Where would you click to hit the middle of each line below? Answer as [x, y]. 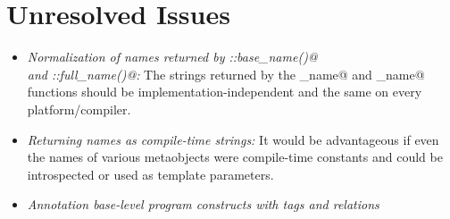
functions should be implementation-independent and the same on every [225, 92]
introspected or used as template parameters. [150, 174]
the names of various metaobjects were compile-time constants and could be [235, 157]
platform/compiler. [79, 109]
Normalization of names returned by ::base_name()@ [172, 57]
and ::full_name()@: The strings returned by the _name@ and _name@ [226, 74]
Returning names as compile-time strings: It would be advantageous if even [233, 139]
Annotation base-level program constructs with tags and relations [203, 204]
